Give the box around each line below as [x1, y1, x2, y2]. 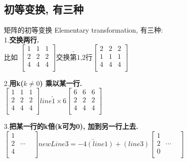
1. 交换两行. [4, 34, 39, 44]
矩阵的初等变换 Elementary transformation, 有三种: [4, 25, 163, 35]
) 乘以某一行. [39, 78, 82, 88]
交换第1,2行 [56, 54, 93, 61]
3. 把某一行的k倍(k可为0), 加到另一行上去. [4, 121, 138, 131]
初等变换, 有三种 [4, 1, 84, 17]
